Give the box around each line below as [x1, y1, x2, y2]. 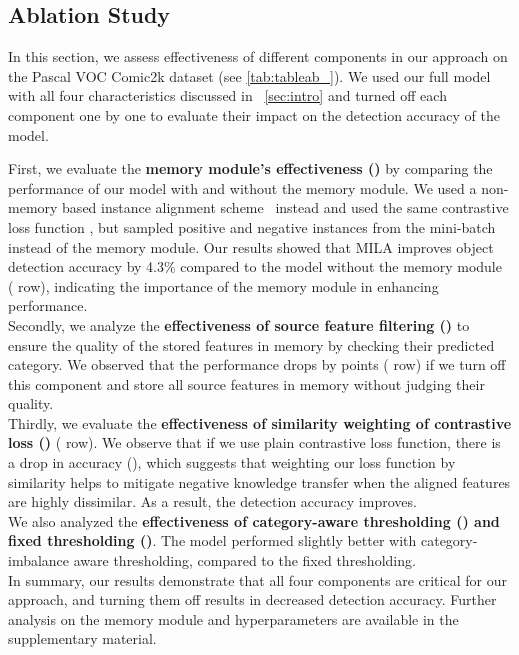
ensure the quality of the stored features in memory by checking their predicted [8, 334, 495, 355]
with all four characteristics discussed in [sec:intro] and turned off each [8, 85, 447, 106]
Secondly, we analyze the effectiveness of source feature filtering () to [8, 314, 470, 335]
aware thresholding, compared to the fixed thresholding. [73, 550, 416, 571]
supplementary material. [8, 628, 157, 649]
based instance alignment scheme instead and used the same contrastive [62, 197, 509, 218]
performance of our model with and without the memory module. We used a [8, 177, 477, 198]
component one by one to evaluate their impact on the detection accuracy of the [8, 104, 500, 125]
